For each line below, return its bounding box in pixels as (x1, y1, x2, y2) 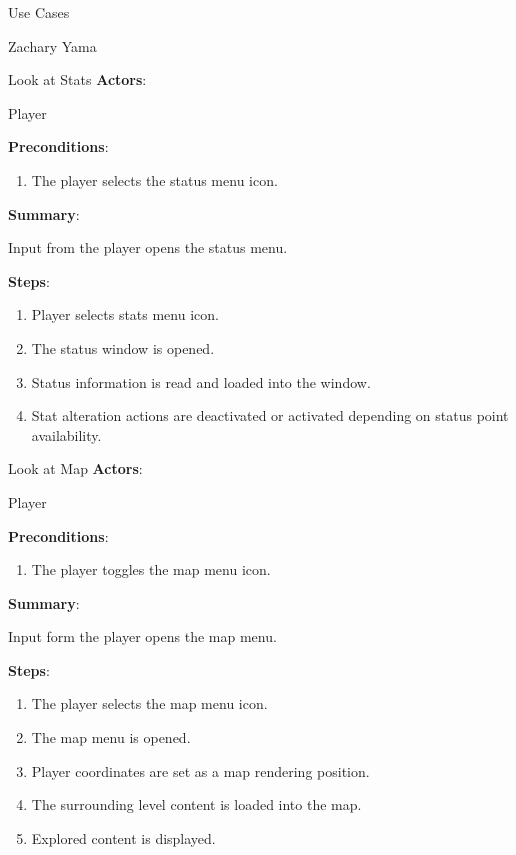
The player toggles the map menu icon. (31, 559, 271, 580)
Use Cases (8, 2, 70, 22)
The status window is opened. (31, 337, 215, 358)
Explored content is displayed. (31, 827, 216, 848)
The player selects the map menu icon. (31, 693, 268, 714)
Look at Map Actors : (8, 458, 143, 479)
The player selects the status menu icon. (31, 169, 278, 190)
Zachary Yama (8, 35, 97, 56)
